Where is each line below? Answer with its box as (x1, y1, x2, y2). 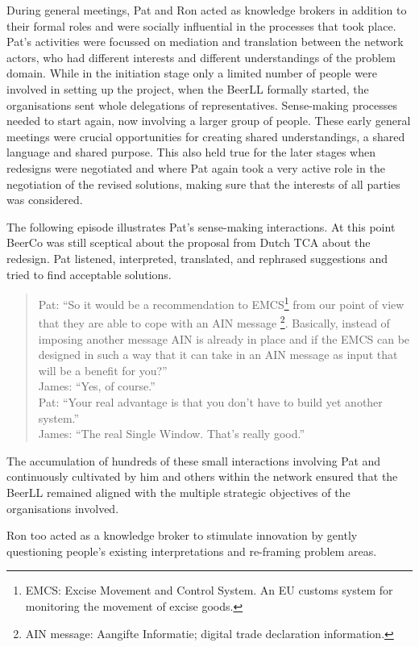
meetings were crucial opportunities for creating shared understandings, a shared (6, 127, 405, 144)
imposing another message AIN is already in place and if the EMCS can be (38, 330, 410, 347)
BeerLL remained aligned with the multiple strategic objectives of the (6, 483, 351, 500)
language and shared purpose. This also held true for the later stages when (6, 144, 375, 161)
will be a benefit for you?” (38, 361, 168, 378)
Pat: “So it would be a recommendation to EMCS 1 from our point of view (38, 294, 404, 312)
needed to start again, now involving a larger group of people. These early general (6, 112, 411, 129)
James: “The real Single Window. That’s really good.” (38, 425, 305, 442)
